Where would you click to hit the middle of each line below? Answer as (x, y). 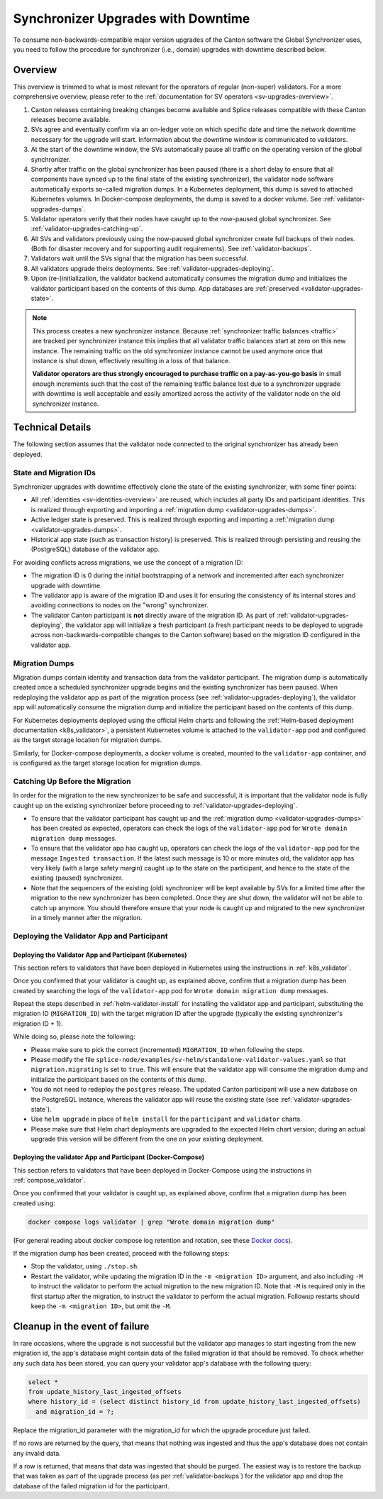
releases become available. (71, 120)
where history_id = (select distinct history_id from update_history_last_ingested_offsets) (194, 1402)
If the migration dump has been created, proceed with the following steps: (121, 1254)
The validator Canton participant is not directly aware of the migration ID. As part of (153, 615)
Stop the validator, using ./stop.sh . (85, 1266)
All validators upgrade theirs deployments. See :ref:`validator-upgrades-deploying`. (152, 268)
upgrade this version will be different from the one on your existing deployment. (147, 1139)
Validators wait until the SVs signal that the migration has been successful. (139, 258)
